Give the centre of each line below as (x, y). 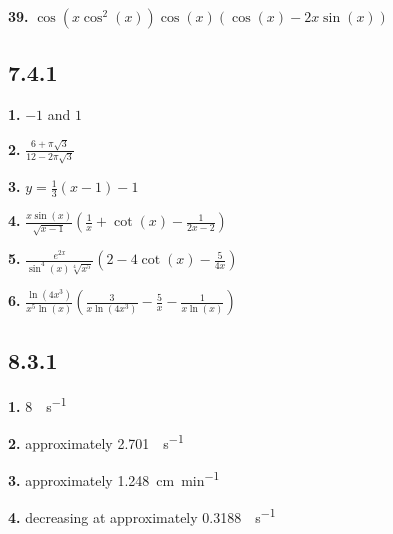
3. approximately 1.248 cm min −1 (114, 478)
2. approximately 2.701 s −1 (96, 441)
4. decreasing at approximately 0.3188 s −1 (142, 515)
